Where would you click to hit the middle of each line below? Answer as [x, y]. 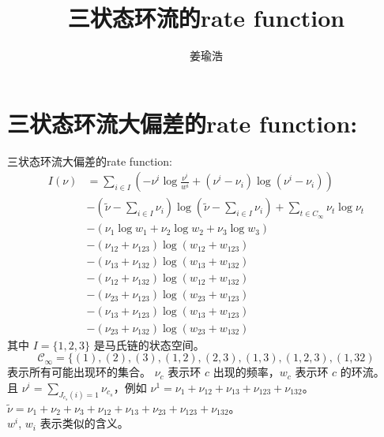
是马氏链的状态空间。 [149, 344]
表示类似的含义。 [84, 423]
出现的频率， [246, 372]
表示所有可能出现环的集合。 [79, 372]
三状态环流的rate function [206, 18]
